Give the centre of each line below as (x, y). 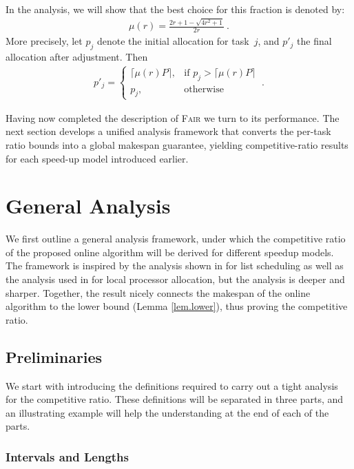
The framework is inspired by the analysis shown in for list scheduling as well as (175, 265)
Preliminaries (54, 356)
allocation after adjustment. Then (77, 56)
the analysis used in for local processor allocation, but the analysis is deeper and (175, 279)
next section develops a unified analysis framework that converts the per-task (168, 131)
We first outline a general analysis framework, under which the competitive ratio (176, 239)
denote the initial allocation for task (173, 41)
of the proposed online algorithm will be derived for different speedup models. (170, 252)
